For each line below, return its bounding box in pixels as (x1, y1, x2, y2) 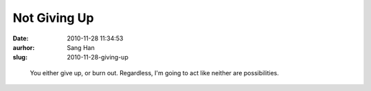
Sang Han (67, 43, 95, 51)
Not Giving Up (12, 10, 94, 25)
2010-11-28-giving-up (67, 53, 128, 62)
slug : (12, 53, 27, 62)
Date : (12, 34, 29, 42)
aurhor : (12, 43, 35, 51)
